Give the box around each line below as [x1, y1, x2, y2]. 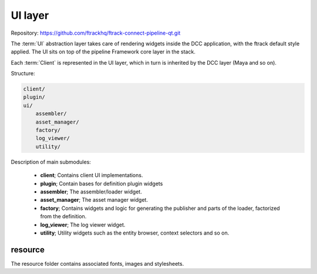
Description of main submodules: [11, 158, 91, 165]
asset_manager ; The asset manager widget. [40, 196, 148, 203]
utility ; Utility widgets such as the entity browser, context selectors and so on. [40, 229, 230, 236]
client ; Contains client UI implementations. [40, 172, 143, 179]
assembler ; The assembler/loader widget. [40, 188, 142, 195]
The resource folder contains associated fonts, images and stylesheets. [11, 260, 184, 267]
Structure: [11, 70, 35, 77]
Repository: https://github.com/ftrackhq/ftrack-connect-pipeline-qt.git [11, 29, 181, 36]
